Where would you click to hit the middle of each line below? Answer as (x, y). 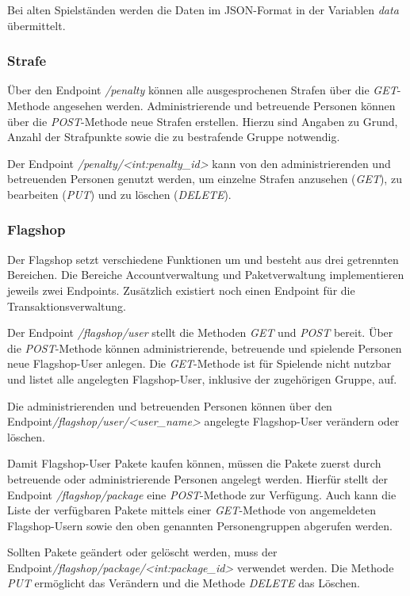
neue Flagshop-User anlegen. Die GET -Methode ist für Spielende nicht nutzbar (199, 363)
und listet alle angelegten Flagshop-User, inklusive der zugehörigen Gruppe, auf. (202, 378)
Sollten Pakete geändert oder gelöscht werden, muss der (142, 552)
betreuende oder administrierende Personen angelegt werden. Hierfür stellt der (197, 478)
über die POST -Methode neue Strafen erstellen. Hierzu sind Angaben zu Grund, (203, 121)
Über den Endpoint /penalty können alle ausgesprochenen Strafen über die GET (202, 90)
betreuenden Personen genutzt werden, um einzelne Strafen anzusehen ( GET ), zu (205, 179)
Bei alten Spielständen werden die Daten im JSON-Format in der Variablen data (203, 10)
